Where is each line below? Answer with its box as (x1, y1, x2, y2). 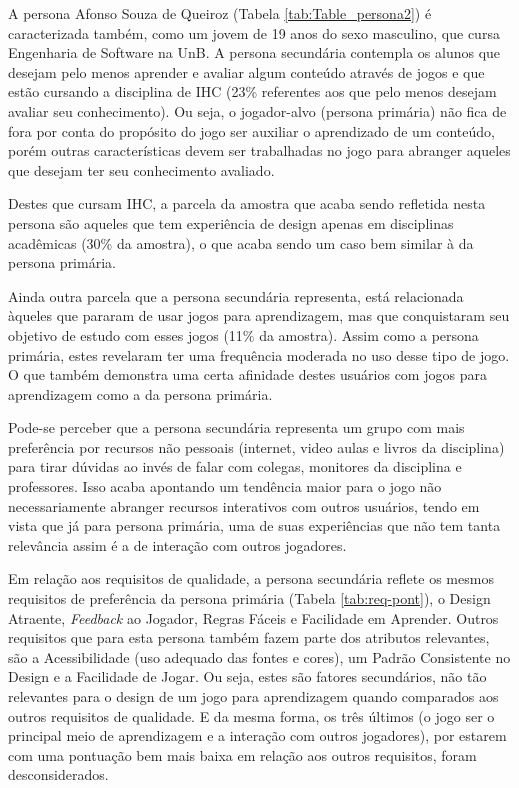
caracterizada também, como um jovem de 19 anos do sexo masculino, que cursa (8, 22, 500, 43)
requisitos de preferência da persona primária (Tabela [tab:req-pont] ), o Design (8, 588, 491, 609)
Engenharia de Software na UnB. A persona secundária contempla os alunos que (8, 42, 501, 63)
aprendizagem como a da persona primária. (8, 383, 273, 404)
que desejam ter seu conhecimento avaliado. (8, 159, 275, 180)
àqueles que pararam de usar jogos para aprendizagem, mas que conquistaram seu (8, 305, 510, 326)
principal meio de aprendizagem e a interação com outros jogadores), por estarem (8, 725, 507, 746)
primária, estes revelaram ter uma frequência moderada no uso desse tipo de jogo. (8, 344, 510, 365)
